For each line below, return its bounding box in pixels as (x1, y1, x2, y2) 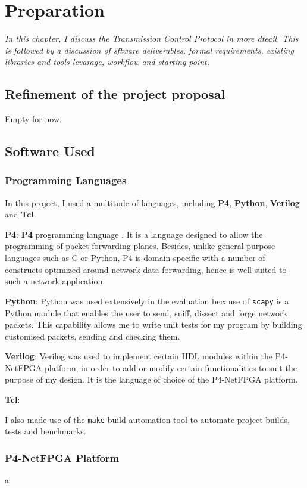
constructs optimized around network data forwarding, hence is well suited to (5, 263, 287, 275)
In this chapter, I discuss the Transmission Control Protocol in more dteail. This (5, 32, 299, 45)
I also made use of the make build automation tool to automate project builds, (5, 413, 290, 425)
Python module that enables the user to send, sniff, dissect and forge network (5, 306, 287, 319)
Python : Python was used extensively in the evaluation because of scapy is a (5, 294, 289, 307)
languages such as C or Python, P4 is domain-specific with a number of (5, 251, 265, 264)
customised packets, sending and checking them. (5, 330, 180, 342)
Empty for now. (5, 113, 62, 125)
